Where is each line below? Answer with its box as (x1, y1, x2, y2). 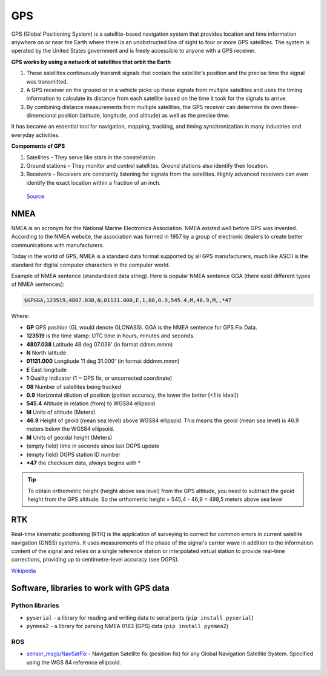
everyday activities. (11, 131, 60, 139)
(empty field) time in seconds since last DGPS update (26, 442, 160, 449)
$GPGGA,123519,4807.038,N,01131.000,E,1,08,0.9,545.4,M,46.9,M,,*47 (24, 297, 232, 304)
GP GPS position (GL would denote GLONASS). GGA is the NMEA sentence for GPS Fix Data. (26, 323, 257, 331)
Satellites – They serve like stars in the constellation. (26, 153, 157, 161)
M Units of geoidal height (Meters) (26, 434, 113, 441)
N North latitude (26, 349, 67, 356)
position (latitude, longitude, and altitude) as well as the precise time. (58, 112, 230, 119)
